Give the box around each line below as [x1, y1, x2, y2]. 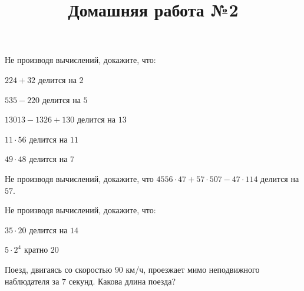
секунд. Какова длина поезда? [68, 275, 176, 287]
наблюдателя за [5, 275, 60, 287]
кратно [24, 243, 48, 256]
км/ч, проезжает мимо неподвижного [125, 263, 260, 275]
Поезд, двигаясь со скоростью [5, 263, 113, 275]
